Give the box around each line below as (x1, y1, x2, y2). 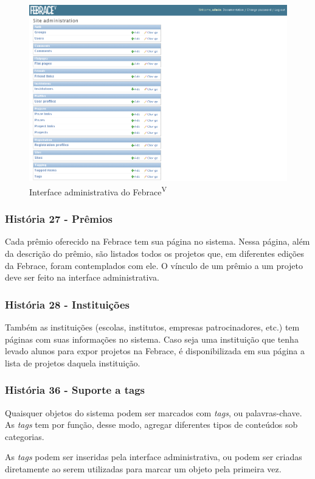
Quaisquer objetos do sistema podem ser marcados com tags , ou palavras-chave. (5, 406, 302, 419)
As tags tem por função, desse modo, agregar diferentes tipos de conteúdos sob (5, 418, 298, 431)
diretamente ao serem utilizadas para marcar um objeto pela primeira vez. (5, 462, 282, 475)
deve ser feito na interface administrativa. (5, 271, 159, 284)
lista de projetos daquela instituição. (5, 356, 140, 369)
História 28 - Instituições (5, 296, 130, 312)
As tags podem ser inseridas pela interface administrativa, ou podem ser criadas (5, 450, 302, 463)
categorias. (5, 430, 44, 442)
